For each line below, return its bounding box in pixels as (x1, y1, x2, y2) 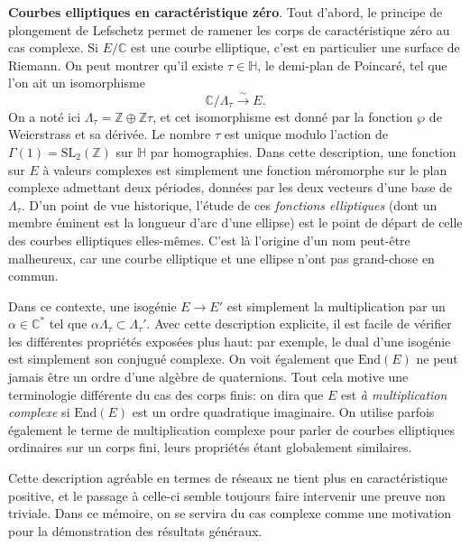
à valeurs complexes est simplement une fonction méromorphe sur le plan (42, 160, 447, 179)
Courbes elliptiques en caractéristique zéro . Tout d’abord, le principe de (8, 3, 443, 21)
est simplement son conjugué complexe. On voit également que (8, 349, 355, 368)
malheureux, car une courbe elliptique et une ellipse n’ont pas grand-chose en (8, 248, 435, 267)
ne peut (416, 349, 458, 368)
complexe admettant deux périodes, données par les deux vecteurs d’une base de (8, 178, 453, 197)
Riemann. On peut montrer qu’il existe (8, 55, 224, 74)
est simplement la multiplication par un (226, 296, 446, 315)
